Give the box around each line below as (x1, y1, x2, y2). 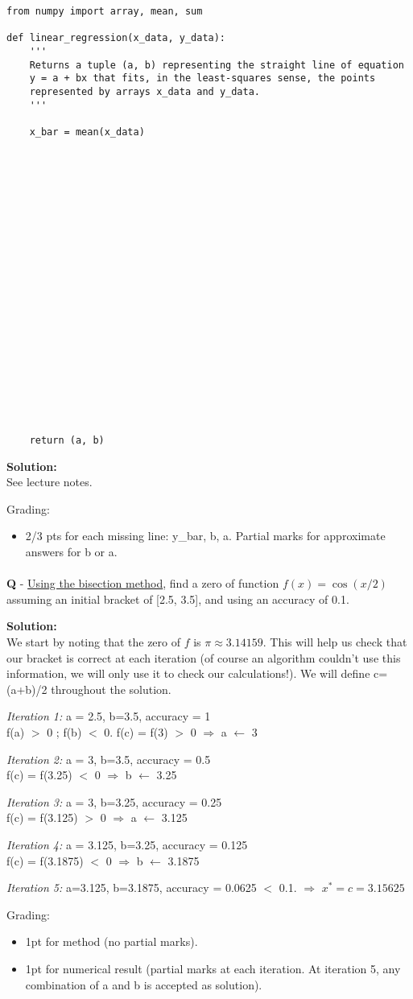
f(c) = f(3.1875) (6, 852, 84, 869)
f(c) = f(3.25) (6, 766, 72, 783)
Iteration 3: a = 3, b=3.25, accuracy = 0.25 (6, 793, 222, 810)
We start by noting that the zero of (6, 634, 180, 650)
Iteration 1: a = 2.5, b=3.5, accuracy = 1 (6, 708, 211, 724)
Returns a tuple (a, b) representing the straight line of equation (29, 59, 404, 71)
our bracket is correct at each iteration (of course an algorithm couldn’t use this (6, 649, 401, 666)
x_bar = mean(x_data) (29, 126, 145, 138)
